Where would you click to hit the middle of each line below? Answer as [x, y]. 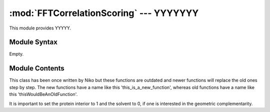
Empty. [16, 54]
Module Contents [37, 68]
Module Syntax [33, 42]
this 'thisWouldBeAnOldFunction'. [43, 94]
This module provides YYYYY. [40, 28]
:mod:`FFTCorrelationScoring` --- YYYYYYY [104, 13]
